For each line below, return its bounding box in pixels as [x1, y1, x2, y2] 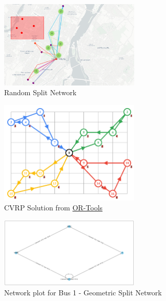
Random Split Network [4, 87, 77, 98]
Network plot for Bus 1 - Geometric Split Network [4, 287, 162, 298]
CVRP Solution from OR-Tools [4, 202, 103, 213]
